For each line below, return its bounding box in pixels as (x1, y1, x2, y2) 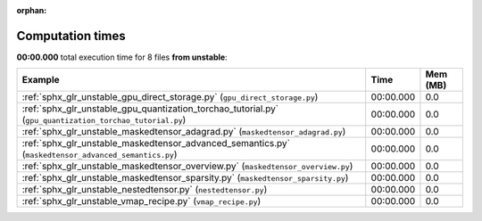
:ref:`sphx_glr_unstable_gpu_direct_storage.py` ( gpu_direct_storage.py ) (21, 91, 319, 103)
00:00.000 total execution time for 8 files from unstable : (16, 52, 228, 62)
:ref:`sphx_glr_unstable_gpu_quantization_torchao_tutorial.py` (21, 102, 279, 115)
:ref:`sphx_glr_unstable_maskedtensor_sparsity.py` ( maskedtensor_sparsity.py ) (21, 172, 349, 184)
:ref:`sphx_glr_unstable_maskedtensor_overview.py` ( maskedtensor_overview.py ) (21, 160, 353, 173)
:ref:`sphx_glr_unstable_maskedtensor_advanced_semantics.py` (21, 137, 290, 150)
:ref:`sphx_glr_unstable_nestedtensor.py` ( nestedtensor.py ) (21, 184, 268, 196)
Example (21, 74, 60, 86)
